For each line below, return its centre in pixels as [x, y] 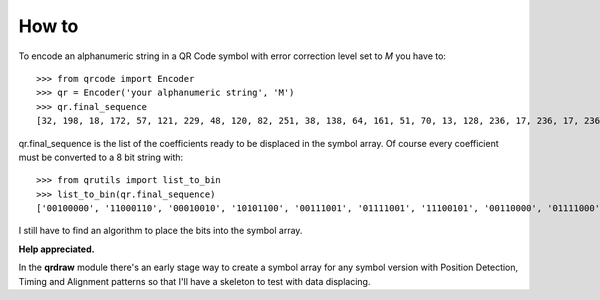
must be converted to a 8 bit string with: [101, 157]
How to [48, 26]
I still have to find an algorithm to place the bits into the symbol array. [160, 231]
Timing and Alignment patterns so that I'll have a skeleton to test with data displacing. [194, 281]
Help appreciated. [56, 249]
